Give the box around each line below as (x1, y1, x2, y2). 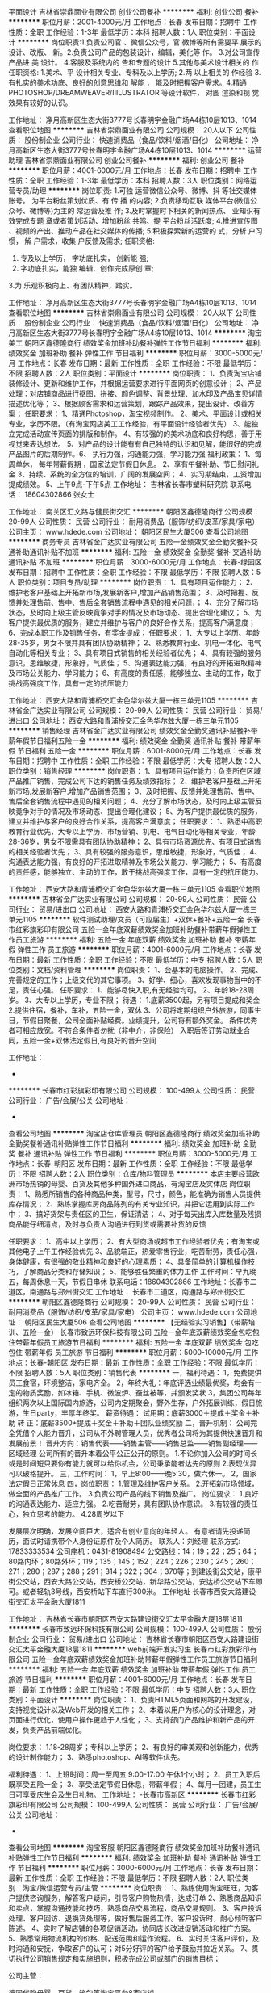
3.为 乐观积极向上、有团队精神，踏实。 (8, 281, 137, 290)
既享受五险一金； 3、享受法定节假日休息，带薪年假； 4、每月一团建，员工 (8, 1780, 255, 1789)
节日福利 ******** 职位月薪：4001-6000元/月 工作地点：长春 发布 (23, 1675, 246, 1684)
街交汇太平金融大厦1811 (8, 1597, 85, 1606)
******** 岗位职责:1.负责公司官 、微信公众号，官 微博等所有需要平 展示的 (17, 37, 262, 47)
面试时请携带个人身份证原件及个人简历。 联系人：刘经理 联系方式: (22, 1537, 240, 1546)
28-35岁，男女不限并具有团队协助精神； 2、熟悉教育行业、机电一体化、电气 (8, 638, 261, 648)
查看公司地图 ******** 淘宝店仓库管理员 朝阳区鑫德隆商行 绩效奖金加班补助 (8, 1129, 261, 1138)
